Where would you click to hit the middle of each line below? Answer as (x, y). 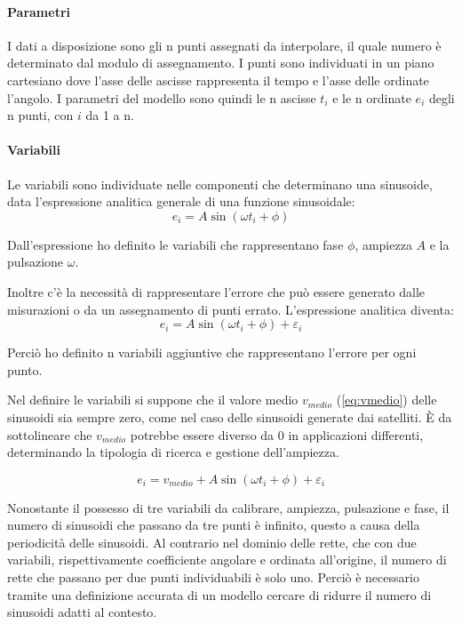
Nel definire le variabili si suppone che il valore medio (153, 400)
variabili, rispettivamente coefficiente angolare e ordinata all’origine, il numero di (227, 560)
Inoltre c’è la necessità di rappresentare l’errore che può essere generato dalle (216, 291)
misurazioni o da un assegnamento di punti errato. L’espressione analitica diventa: (231, 309)
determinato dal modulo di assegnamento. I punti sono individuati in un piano (221, 63)
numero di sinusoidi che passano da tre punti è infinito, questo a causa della (214, 525)
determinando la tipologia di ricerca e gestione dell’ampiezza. (173, 452)
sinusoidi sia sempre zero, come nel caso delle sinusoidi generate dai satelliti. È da (230, 416)
